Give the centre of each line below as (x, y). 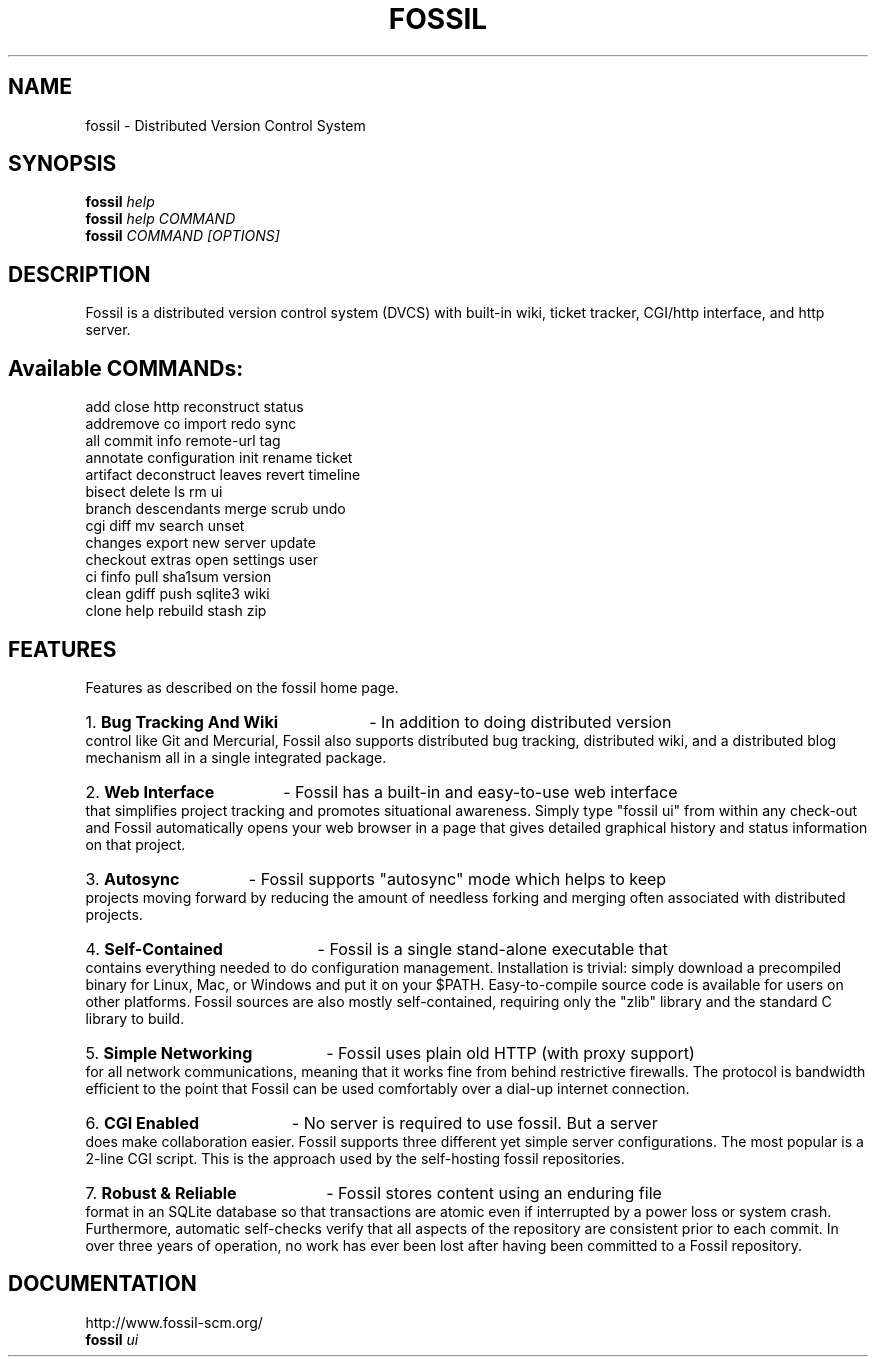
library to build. (135, 1018)
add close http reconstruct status (194, 407)
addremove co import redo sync (191, 424)
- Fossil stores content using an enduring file (494, 1192)
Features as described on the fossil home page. (242, 687)
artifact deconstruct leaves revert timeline (223, 475)
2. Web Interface (150, 791)
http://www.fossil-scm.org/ (174, 1322)
